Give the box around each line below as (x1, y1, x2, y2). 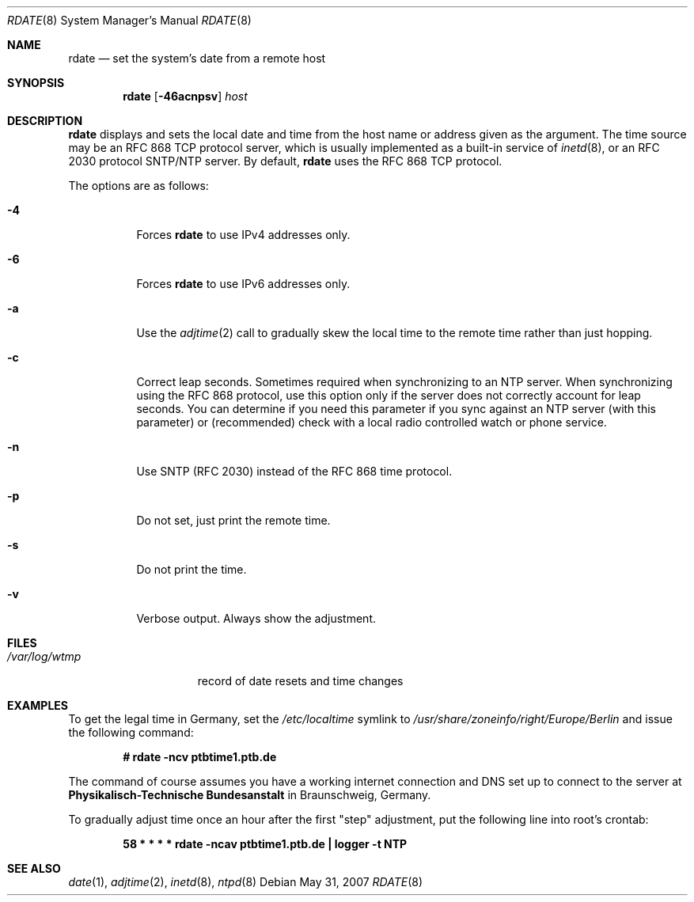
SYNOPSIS (7, 76, 65, 89)
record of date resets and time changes (197, 674, 404, 688)
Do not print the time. (136, 563, 247, 576)
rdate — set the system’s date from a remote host (68, 51, 326, 65)
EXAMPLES (7, 699, 68, 712)
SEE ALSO (7, 862, 61, 875)
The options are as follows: (68, 179, 209, 192)
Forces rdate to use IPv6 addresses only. (136, 277, 351, 290)
